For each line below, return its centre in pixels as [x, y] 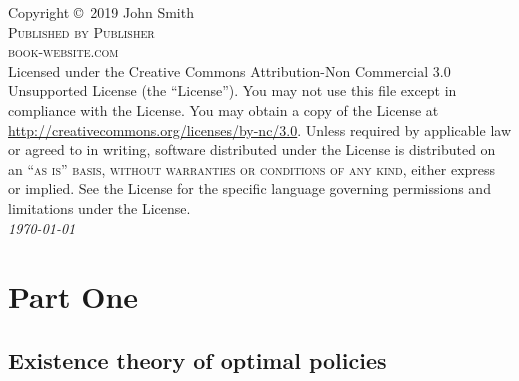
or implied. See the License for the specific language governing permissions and [249, 188]
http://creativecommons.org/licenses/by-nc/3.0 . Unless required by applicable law [259, 129]
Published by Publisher [81, 31]
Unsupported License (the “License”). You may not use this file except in [232, 90]
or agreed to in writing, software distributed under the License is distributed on [252, 149]
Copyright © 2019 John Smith [101, 12]
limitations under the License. [99, 207]
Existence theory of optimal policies [197, 359]
